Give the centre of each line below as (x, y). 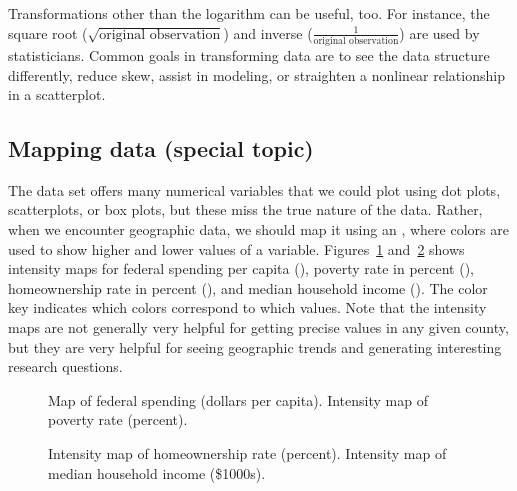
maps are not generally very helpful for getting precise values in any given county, (258, 327)
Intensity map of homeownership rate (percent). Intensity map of (247, 453)
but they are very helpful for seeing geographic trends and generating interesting (255, 346)
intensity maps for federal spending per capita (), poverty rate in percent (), (241, 268)
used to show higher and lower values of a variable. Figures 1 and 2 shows (236, 248)
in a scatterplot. (57, 94)
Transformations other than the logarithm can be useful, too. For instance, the (249, 13)
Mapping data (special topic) (161, 148)
